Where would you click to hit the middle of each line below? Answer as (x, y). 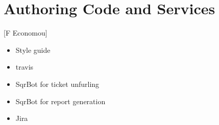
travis (25, 67)
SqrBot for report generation (60, 101)
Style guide (33, 50)
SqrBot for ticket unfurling (57, 84)
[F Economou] (26, 33)
